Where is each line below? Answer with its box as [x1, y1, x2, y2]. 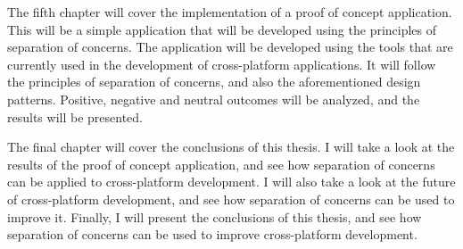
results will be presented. [7, 107, 143, 126]
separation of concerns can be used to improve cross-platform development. [7, 225, 418, 244]
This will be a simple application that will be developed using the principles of [7, 20, 437, 38]
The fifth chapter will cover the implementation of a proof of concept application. [7, 3, 452, 21]
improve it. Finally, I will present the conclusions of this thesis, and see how [7, 207, 422, 226]
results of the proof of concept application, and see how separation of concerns [7, 154, 435, 173]
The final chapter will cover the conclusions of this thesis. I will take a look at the [7, 137, 455, 156]
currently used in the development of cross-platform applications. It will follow [7, 54, 436, 73]
